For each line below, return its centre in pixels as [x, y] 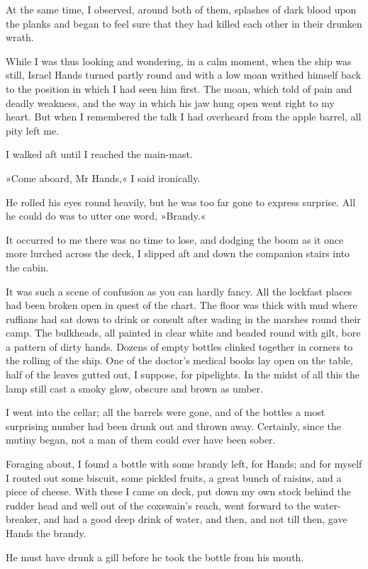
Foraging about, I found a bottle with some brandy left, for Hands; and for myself [184, 464]
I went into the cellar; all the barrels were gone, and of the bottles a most [166, 412]
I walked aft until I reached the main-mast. [99, 154]
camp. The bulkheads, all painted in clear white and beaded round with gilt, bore [183, 333]
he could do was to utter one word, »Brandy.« [106, 216]
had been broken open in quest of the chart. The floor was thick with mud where [182, 305]
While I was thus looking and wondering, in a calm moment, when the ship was [179, 61]
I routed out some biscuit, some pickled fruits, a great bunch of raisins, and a [174, 477]
